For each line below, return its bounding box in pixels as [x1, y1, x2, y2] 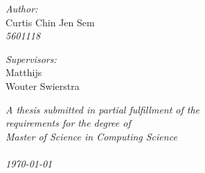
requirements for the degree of [6, 116, 131, 130]
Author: [6, 1, 38, 15]
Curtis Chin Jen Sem [6, 15, 95, 29]
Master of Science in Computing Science [6, 129, 177, 143]
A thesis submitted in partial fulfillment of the [6, 102, 200, 116]
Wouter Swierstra [6, 78, 80, 93]
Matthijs [6, 65, 42, 80]
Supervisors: [6, 51, 57, 66]
